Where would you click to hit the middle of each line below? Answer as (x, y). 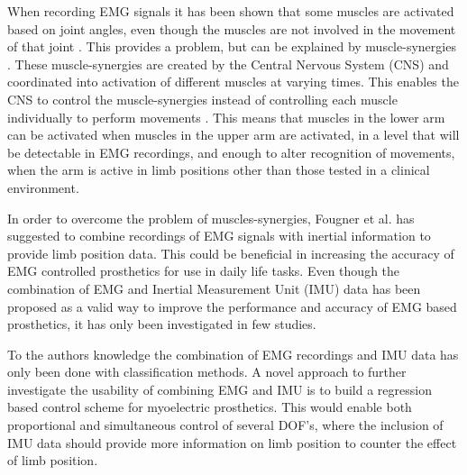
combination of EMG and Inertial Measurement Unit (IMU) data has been (214, 288)
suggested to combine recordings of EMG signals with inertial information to (219, 236)
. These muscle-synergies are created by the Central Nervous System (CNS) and (228, 64)
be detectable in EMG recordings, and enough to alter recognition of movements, (231, 152)
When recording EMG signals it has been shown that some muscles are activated (231, 11)
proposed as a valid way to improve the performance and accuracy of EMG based (232, 306)
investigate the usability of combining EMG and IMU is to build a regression (220, 389)
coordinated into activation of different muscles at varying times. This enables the (233, 82)
